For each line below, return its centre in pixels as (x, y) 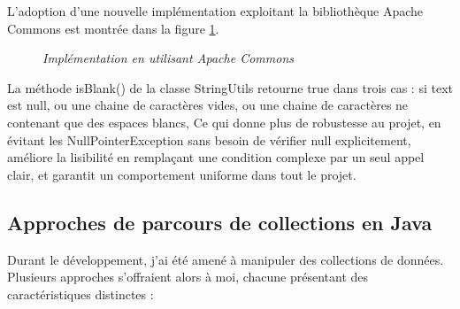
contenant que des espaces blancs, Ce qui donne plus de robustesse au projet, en (224, 122)
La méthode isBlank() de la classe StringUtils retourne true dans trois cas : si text (230, 87)
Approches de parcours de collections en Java (220, 222)
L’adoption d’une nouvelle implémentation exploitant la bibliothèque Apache (215, 11)
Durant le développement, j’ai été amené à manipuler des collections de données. (226, 259)
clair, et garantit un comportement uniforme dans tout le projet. (182, 174)
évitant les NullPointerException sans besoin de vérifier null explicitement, (209, 139)
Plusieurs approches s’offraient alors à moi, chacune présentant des (188, 277)
